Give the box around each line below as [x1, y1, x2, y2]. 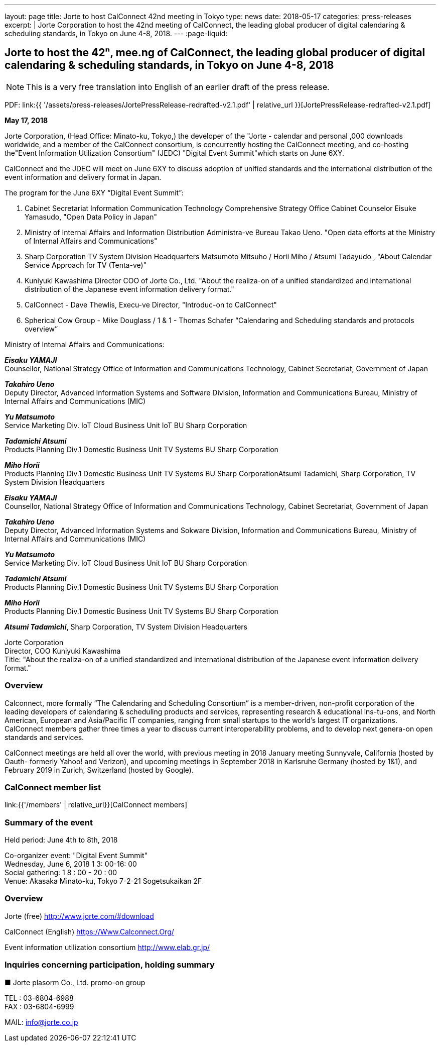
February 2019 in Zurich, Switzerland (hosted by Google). [5, 765, 194, 774]
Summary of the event [5, 817, 93, 827]
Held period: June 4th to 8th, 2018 [5, 835, 118, 845]
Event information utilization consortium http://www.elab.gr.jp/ [5, 943, 210, 952]
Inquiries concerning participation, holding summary [5, 960, 215, 970]
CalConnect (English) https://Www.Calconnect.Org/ [5, 927, 174, 936]
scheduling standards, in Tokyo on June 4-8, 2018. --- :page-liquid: [5, 29, 228, 38]
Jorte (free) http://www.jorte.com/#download [5, 911, 154, 920]
